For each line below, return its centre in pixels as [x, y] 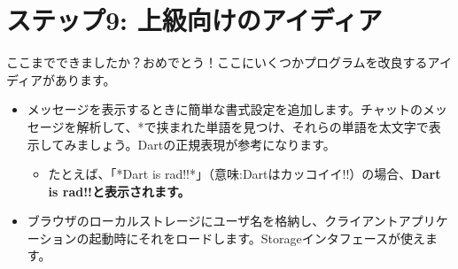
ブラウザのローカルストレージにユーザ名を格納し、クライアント [213, 221]
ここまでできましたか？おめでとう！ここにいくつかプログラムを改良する [217, 62]
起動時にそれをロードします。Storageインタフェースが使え [257, 238]
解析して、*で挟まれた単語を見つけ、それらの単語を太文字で [252, 126]
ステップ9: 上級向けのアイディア [194, 20]
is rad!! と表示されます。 [119, 191]
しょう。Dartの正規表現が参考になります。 [212, 144]
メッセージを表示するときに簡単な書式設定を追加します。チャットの [225, 109]
